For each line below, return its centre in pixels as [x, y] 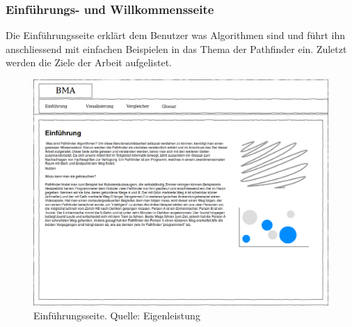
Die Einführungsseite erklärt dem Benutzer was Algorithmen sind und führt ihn [176, 35]
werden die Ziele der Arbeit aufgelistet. [89, 62]
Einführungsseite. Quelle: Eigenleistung [117, 315]
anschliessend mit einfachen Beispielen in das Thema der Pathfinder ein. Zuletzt [176, 48]
